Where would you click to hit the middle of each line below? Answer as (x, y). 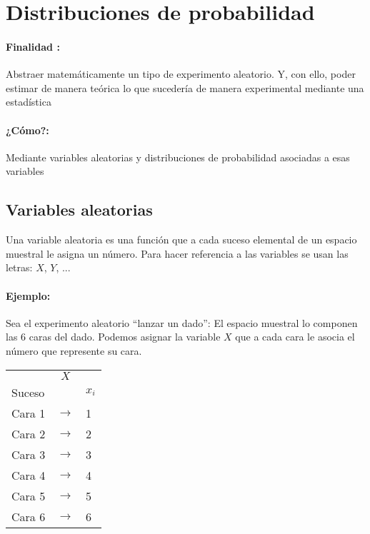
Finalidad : (33, 46)
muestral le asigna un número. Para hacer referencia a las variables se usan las (177, 253)
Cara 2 (29, 433)
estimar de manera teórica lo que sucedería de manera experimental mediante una (185, 87)
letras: (19, 267)
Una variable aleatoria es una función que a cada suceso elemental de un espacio (181, 240)
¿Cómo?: (27, 130)
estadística (29, 102)
